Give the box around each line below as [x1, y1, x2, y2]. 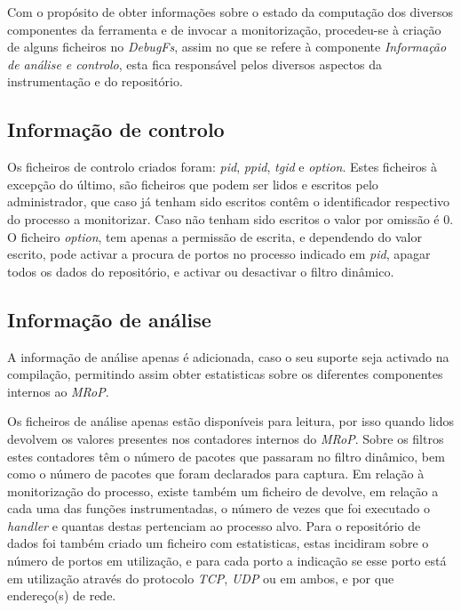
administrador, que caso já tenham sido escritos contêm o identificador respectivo [7, 192, 450, 211]
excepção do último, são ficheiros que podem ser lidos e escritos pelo [7, 174, 378, 193]
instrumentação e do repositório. [7, 72, 183, 91]
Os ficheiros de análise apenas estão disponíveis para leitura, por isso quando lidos [7, 412, 454, 430]
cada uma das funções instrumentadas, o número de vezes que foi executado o [7, 499, 431, 518]
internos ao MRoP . [7, 382, 109, 400]
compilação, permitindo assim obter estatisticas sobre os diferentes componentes [7, 365, 443, 383]
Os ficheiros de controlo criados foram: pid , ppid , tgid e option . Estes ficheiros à [7, 157, 438, 176]
